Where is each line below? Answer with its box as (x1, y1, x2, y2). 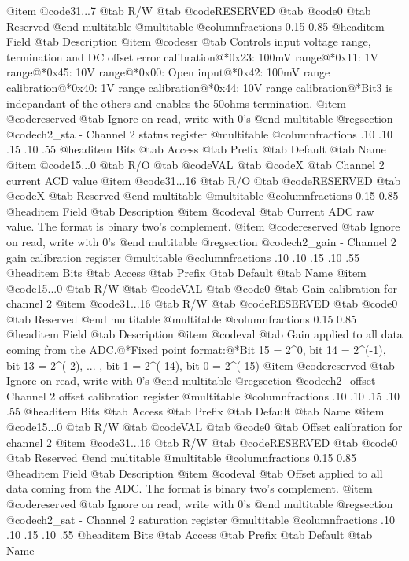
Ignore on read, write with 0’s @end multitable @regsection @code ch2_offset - (6, 372, 383, 389)
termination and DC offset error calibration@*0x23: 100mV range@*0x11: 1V (6, 48, 379, 65)
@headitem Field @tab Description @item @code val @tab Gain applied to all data (6, 326, 403, 342)
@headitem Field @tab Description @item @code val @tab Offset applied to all (6, 464, 383, 481)
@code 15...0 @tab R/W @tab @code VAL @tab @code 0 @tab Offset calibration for (6, 419, 403, 435)
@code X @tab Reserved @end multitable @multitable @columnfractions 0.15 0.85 (6, 187, 399, 204)
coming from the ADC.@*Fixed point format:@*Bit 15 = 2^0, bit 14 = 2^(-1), (6, 341, 386, 358)
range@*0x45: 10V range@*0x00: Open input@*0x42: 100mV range (6, 64, 330, 80)
